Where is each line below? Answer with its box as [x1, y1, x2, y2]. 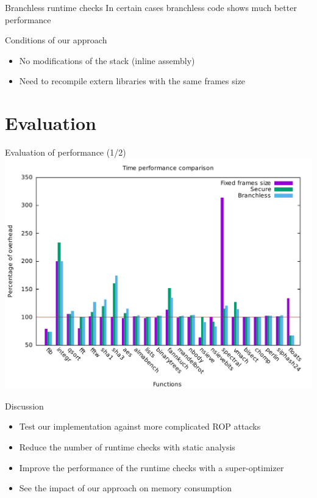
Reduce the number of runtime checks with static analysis [19, 440, 235, 453]
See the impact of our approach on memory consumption [19, 482, 232, 494]
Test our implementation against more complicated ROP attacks [19, 420, 261, 433]
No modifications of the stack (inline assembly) [19, 54, 195, 67]
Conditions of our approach [5, 34, 107, 46]
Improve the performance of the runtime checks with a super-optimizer [19, 461, 284, 474]
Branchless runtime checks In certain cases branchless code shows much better [5, 1, 297, 13]
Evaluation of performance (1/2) [5, 146, 126, 159]
